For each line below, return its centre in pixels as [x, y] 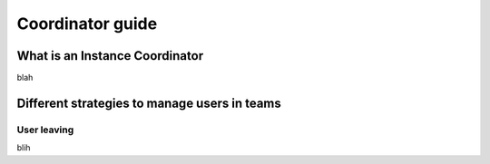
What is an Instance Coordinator [110, 56]
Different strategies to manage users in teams [149, 103]
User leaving [45, 130]
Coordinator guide [87, 24]
